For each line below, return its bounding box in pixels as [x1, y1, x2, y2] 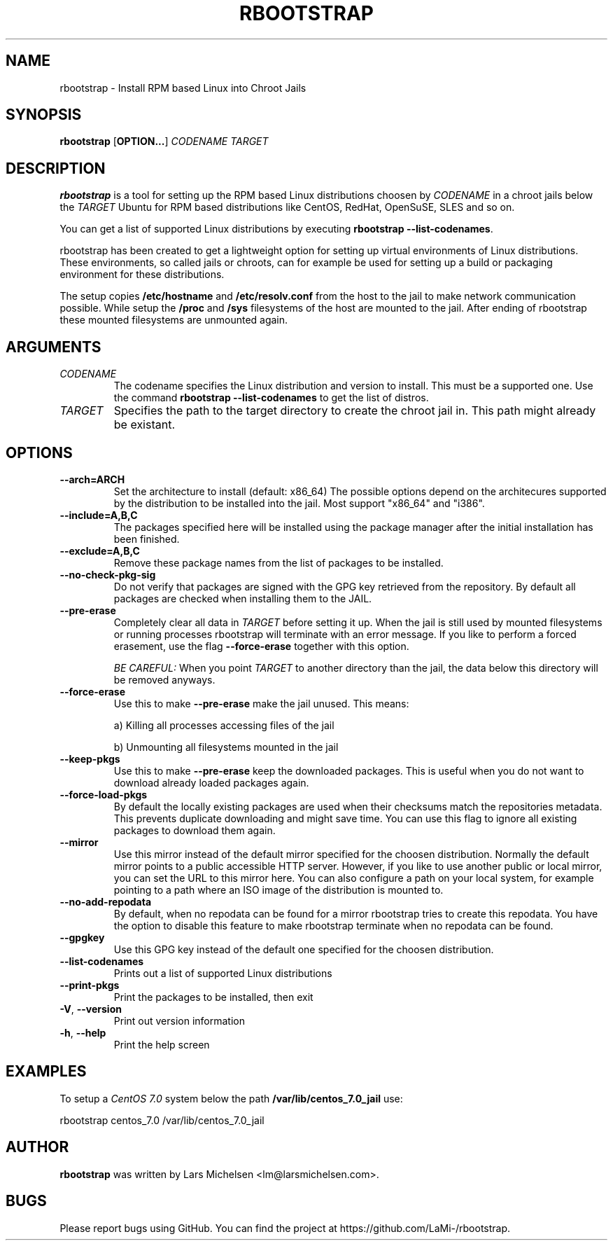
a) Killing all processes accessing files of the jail [113, 719, 334, 731]
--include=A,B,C [59, 508, 138, 521]
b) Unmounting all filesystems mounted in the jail [113, 740, 339, 753]
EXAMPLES [6, 1062, 87, 1081]
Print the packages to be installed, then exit [113, 990, 313, 1003]
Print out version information [113, 1014, 246, 1027]
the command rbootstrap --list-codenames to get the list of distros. [113, 392, 429, 404]
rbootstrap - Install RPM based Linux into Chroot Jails [59, 81, 306, 94]
